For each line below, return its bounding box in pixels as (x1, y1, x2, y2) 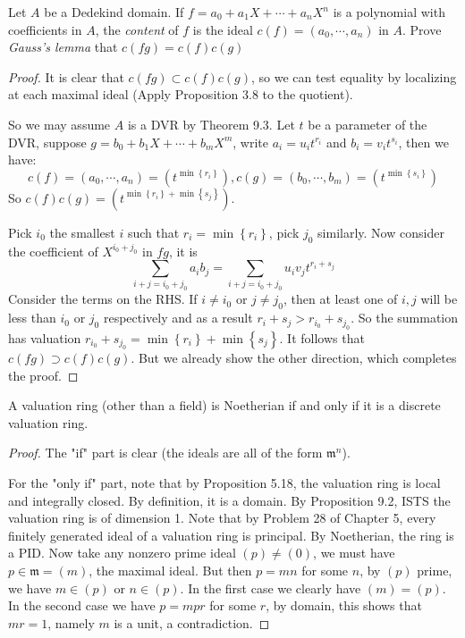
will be (420, 290, 458, 308)
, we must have (313, 543, 395, 562)
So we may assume (8, 114, 111, 133)
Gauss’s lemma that (8, 38, 118, 56)
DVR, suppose (8, 132, 87, 151)
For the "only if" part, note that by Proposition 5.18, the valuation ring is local (8, 474, 441, 491)
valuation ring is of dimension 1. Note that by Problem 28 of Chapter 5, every (8, 508, 436, 527)
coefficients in (8, 20, 82, 38)
